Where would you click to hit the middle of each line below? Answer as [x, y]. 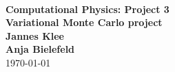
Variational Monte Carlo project [84, 22]
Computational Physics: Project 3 [87, 9]
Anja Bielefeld [40, 49]
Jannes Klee [35, 35]
